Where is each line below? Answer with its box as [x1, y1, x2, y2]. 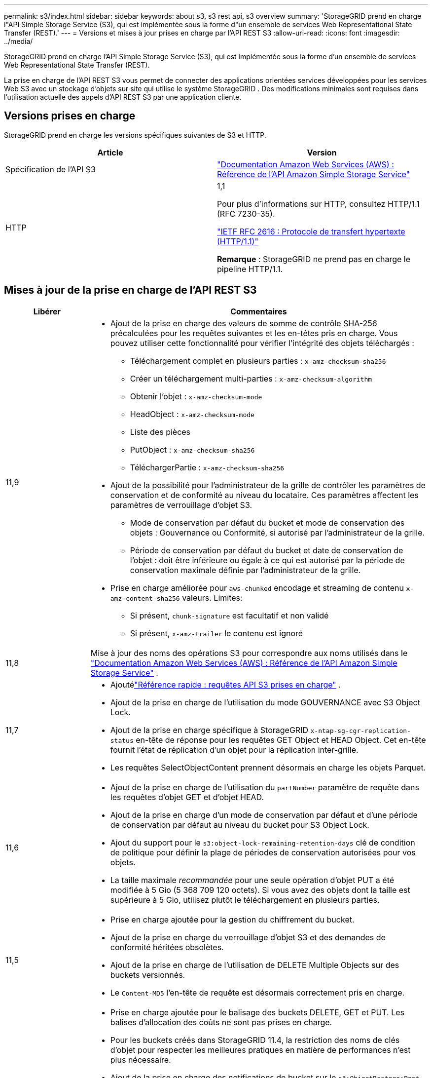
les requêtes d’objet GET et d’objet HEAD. [110, 792, 264, 802]
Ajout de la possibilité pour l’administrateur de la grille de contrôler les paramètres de [110, 480, 426, 490]
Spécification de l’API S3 [5, 164, 96, 174]
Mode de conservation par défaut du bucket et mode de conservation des [130, 517, 405, 528]
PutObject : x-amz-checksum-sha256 [130, 444, 255, 455]
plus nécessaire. [110, 1054, 171, 1065]
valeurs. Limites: [182, 592, 243, 603]
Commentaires [230, 306, 287, 316]
